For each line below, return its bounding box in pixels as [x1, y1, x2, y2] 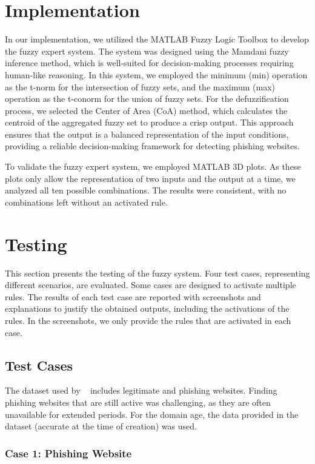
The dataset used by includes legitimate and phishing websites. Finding [5, 384, 277, 397]
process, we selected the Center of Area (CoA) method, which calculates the [5, 104, 288, 116]
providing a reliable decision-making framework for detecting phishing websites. [5, 140, 300, 152]
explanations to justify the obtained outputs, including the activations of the [5, 302, 290, 315]
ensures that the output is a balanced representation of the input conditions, [5, 127, 289, 140]
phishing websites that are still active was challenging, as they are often [5, 395, 271, 408]
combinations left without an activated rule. [5, 195, 168, 208]
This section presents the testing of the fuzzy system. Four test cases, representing [5, 266, 310, 279]
